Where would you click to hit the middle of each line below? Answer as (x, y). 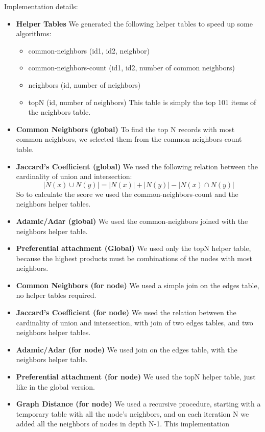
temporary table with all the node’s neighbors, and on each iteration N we (132, 413)
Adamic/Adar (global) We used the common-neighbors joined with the (132, 221)
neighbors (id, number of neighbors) (85, 84)
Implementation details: (41, 6)
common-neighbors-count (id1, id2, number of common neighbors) (131, 68)
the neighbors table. (59, 112)
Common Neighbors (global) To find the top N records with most (125, 129)
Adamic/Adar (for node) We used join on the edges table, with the (127, 349)
